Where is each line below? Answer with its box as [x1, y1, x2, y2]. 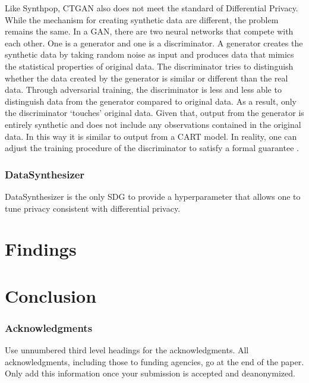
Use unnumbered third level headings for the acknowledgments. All [5, 344, 249, 356]
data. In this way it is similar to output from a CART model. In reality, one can [5, 130, 297, 142]
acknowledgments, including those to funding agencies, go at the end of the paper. [5, 355, 304, 368]
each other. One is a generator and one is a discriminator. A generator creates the [5, 36, 303, 49]
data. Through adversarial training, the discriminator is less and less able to [5, 83, 282, 96]
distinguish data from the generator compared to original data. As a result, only [5, 95, 297, 107]
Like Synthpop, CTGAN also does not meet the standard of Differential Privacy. [5, 2, 298, 14]
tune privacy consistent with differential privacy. [5, 202, 181, 214]
